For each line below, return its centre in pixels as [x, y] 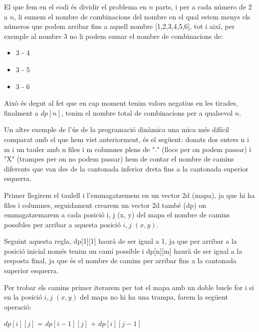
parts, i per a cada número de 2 [204, 6]
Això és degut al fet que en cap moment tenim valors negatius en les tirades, [121, 103]
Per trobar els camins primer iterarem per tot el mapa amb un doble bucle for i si [129, 287]
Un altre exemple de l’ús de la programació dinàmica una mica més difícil [117, 129]
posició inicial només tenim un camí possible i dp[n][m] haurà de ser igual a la [123, 250]
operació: [18, 306]
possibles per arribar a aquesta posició [62, 224]
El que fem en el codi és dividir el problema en [75, 6]
